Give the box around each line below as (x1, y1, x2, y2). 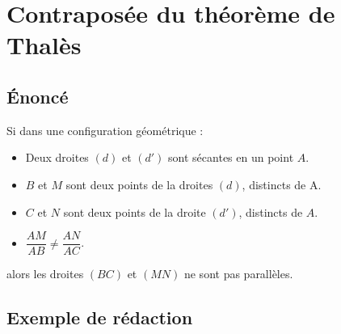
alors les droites (6, 265, 84, 282)
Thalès (6, 28, 82, 61)
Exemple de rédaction (6, 305, 193, 330)
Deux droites (25, 149, 89, 166)
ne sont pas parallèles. (183, 265, 293, 282)
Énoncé (6, 83, 69, 108)
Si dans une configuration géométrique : (6, 121, 204, 138)
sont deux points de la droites (65, 175, 213, 192)
